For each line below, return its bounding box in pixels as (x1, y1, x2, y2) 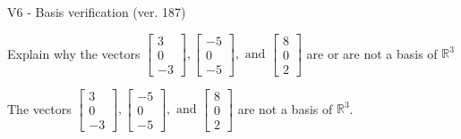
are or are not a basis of (306, 44, 438, 62)
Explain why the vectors (7, 44, 141, 62)
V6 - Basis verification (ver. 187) (7, 3, 186, 20)
